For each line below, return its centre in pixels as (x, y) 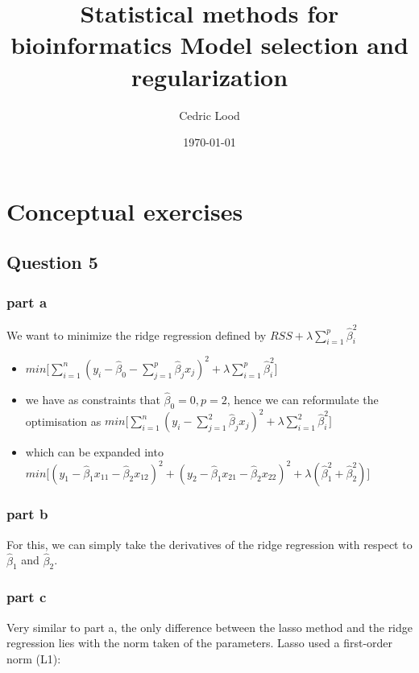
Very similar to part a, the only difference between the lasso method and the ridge (210, 627)
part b (27, 514)
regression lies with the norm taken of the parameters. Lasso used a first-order (200, 643)
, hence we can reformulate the (303, 400)
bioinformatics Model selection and (209, 45)
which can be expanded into (94, 452)
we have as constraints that (93, 400)
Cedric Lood (209, 115)
